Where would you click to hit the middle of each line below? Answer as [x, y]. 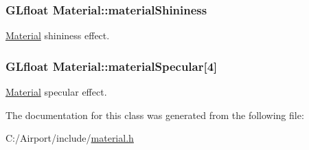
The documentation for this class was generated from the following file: [155, 115]
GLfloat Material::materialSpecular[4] [112, 66]
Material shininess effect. [58, 35]
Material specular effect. [56, 92]
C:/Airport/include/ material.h [70, 138]
